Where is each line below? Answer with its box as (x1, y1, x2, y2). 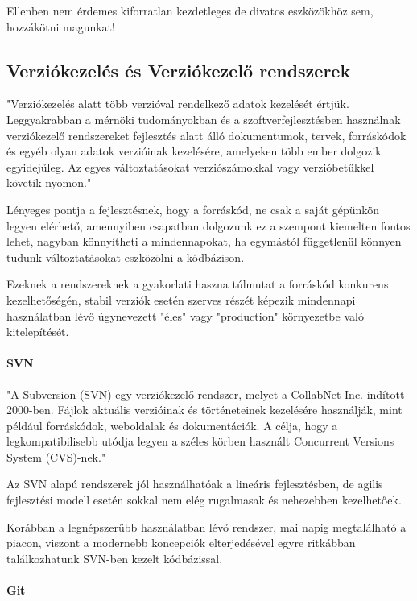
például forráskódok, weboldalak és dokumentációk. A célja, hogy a (6, 417, 338, 433)
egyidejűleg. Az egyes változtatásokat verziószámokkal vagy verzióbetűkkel (6, 158, 374, 175)
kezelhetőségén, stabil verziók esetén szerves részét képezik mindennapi (6, 291, 356, 308)
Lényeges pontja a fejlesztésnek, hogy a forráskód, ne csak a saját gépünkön (6, 201, 380, 218)
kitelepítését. (6, 323, 69, 340)
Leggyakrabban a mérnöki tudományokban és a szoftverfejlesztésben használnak (6, 110, 401, 127)
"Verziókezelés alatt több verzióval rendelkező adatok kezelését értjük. (6, 95, 349, 112)
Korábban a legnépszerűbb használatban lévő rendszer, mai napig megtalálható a (6, 518, 407, 535)
